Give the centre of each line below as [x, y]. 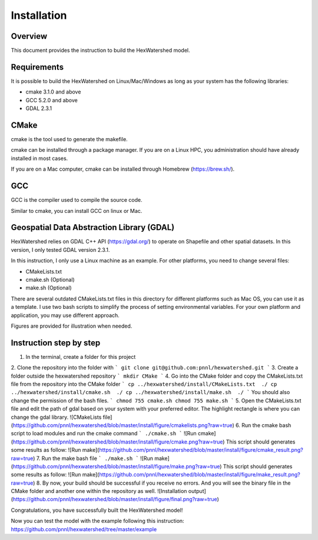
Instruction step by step [56, 343]
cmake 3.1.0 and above [53, 92]
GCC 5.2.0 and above [52, 100]
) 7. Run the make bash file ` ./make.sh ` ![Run [93, 458]
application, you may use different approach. [65, 315]
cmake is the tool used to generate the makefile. [69, 139]
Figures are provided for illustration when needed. [72, 326]
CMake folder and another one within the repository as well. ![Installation [99, 491]
